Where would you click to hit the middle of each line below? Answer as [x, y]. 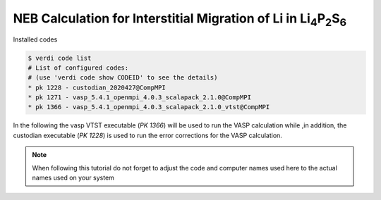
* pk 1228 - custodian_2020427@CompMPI [97, 87]
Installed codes [35, 39]
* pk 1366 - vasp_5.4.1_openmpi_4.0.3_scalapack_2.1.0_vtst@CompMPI [149, 107]
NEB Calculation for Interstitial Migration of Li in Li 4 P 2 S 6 [180, 20]
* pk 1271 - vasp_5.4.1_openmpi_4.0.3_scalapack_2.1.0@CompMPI [140, 98]
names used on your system [73, 178]
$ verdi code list [60, 58]
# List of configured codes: [78, 68]
